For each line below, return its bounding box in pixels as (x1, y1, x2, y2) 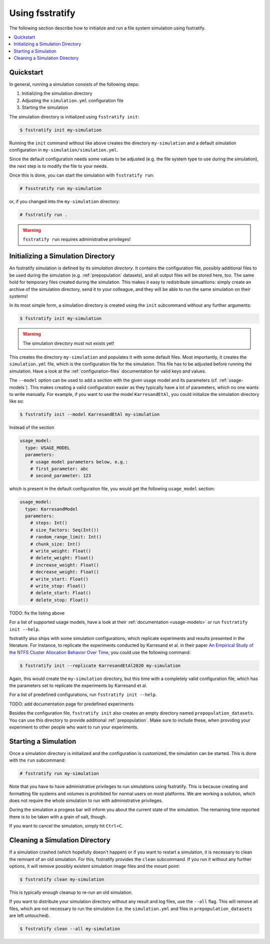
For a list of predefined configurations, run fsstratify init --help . (9, 691, 157, 697)
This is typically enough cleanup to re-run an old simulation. (9, 889, 133, 895)
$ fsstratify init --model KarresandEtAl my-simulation (19, 411, 160, 417)
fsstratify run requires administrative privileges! (22, 236, 131, 242)
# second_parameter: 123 (30, 473, 91, 478)
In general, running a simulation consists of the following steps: (9, 81, 139, 87)
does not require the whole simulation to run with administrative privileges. (9, 797, 163, 803)
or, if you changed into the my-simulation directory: (9, 198, 120, 204)
